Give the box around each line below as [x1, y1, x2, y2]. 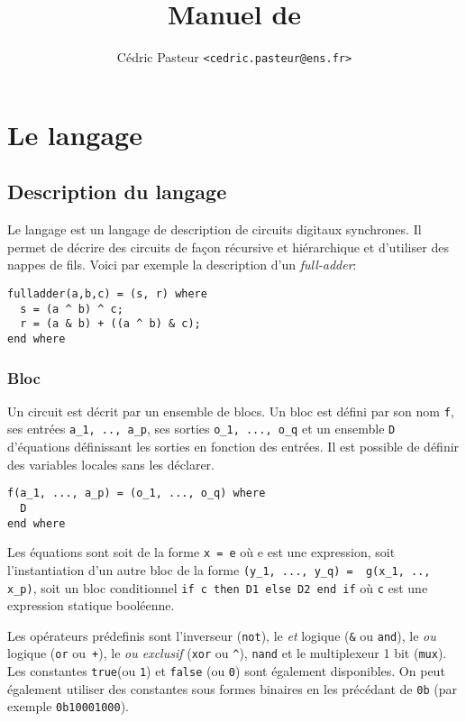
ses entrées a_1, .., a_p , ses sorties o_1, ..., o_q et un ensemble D [7, 419, 396, 438]
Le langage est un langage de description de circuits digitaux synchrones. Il [7, 220, 422, 239]
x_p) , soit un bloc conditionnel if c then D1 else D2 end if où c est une [7, 578, 428, 597]
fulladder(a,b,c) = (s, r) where [7, 287, 207, 300]
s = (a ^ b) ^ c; [20, 302, 123, 315]
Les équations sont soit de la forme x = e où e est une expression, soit [7, 543, 396, 562]
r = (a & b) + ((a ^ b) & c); [20, 317, 201, 331]
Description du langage [7, 178, 227, 206]
